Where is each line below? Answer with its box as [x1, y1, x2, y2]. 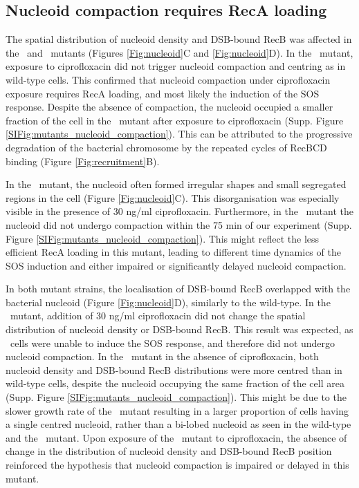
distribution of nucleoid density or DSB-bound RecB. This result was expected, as [6, 322, 353, 337]
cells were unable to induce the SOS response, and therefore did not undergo [10, 335, 335, 350]
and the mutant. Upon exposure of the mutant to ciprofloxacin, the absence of [6, 430, 347, 444]
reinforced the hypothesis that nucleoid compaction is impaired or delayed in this [6, 458, 349, 472]
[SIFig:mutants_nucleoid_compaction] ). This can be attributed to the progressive [6, 126, 353, 141]
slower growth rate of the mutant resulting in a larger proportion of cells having [6, 403, 349, 417]
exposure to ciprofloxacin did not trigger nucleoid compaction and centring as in [6, 59, 346, 73]
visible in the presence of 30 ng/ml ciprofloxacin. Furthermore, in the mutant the [6, 204, 354, 218]
